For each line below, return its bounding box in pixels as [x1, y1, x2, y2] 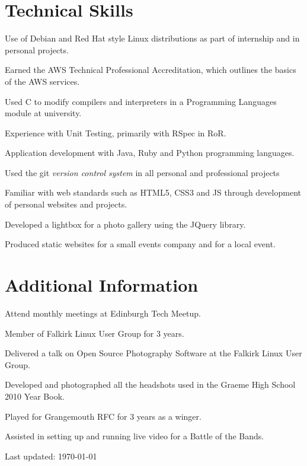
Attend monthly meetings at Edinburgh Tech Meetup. [5, 307, 201, 319]
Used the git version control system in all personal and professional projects [5, 166, 280, 178]
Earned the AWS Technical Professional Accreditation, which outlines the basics [5, 63, 296, 76]
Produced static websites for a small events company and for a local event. [5, 238, 276, 250]
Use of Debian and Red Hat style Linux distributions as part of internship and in [5, 32, 300, 44]
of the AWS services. [5, 75, 80, 87]
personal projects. [5, 43, 69, 56]
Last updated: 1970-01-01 [5, 449, 97, 462]
